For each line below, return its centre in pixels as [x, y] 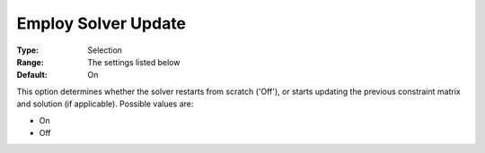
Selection [105, 50]
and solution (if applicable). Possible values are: [105, 104]
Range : [30, 62]
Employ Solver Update [101, 23]
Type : [28, 50]
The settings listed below [134, 62]
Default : [32, 75]
